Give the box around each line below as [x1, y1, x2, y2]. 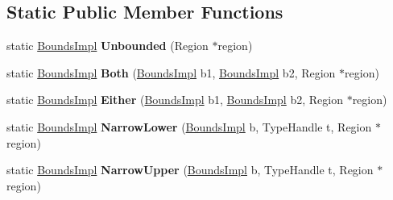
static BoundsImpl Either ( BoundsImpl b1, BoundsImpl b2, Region [6, 91, 343, 108]
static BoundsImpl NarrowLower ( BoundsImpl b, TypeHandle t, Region [6, 118, 372, 135]
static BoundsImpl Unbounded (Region [6, 37, 209, 54]
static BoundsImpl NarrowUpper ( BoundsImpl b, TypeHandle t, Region [6, 161, 374, 178]
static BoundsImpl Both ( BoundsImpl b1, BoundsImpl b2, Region [6, 64, 336, 81]
